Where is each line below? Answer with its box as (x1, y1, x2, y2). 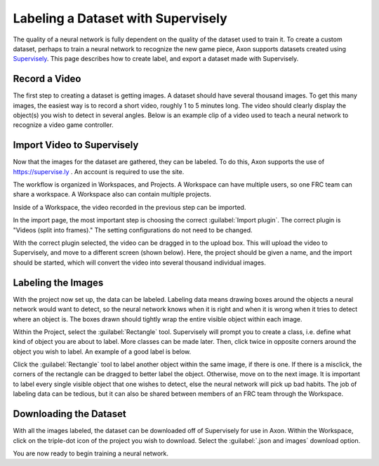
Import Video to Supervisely (13, 139, 139, 151)
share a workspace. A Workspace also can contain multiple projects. (13, 190, 212, 199)
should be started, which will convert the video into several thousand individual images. (13, 258, 266, 267)
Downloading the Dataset (13, 408, 126, 420)
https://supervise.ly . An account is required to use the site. (13, 167, 185, 175)
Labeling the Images (13, 277, 104, 288)
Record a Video (13, 73, 81, 85)
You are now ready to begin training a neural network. (13, 449, 168, 458)
